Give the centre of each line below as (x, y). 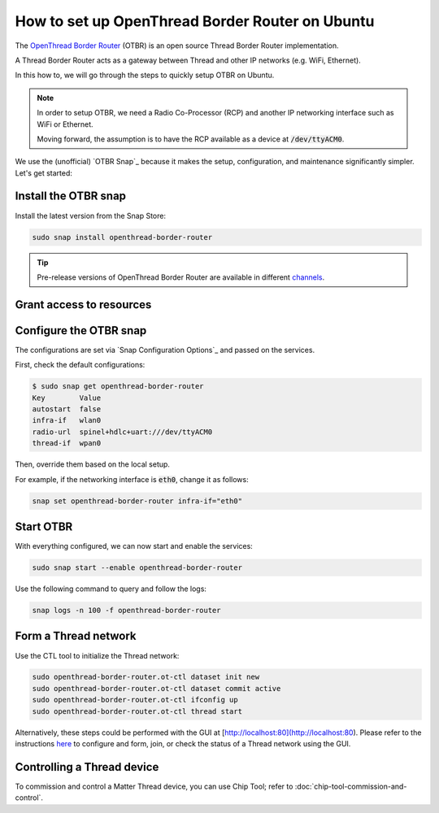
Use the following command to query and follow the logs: (111, 589)
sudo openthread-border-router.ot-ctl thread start (137, 711)
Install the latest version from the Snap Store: (91, 215)
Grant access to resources (83, 304)
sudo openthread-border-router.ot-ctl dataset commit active (156, 688)
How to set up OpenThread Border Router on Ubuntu (195, 21)
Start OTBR (44, 526)
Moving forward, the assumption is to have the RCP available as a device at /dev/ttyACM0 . (191, 139)
